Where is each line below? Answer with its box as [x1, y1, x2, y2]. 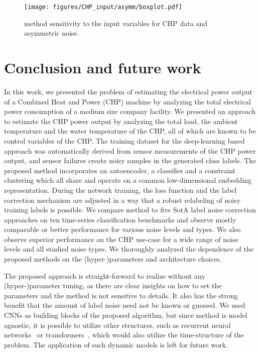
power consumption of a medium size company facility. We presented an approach [4, 106, 256, 116]
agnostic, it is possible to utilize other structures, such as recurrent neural [4, 319, 231, 330]
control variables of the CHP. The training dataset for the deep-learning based [4, 135, 245, 146]
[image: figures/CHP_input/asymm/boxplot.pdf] [24, 4, 182, 11]
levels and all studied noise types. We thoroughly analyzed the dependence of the [4, 244, 253, 254]
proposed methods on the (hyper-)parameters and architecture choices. [4, 254, 222, 264]
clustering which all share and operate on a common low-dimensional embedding [4, 175, 252, 185]
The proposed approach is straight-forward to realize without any [4, 270, 205, 281]
